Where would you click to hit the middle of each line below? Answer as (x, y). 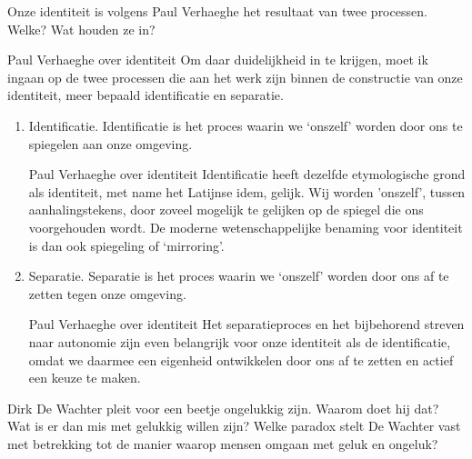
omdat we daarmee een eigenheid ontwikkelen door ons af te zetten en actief (241, 359)
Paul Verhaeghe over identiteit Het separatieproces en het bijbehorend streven (246, 324)
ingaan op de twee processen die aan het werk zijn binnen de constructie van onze (235, 77)
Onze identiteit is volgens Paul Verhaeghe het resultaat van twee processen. (217, 11)
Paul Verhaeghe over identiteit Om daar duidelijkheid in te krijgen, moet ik (218, 60)
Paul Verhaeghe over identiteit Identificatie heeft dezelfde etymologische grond (247, 174)
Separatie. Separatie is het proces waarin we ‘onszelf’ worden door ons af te (239, 276)
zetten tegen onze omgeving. (107, 293)
